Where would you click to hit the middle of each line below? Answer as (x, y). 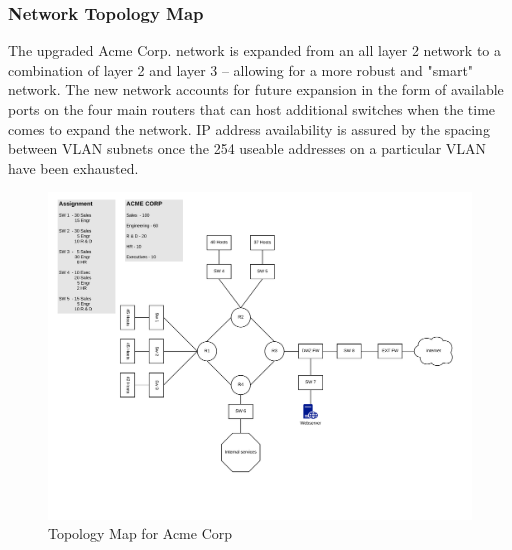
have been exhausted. (73, 167)
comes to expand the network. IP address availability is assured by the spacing (249, 128)
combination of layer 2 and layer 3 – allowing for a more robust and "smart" (241, 69)
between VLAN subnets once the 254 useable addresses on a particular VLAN (247, 148)
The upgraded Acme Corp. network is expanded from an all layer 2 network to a (255, 50)
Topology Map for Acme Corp (140, 533)
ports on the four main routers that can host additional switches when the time (252, 109)
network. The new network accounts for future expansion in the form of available (256, 89)
